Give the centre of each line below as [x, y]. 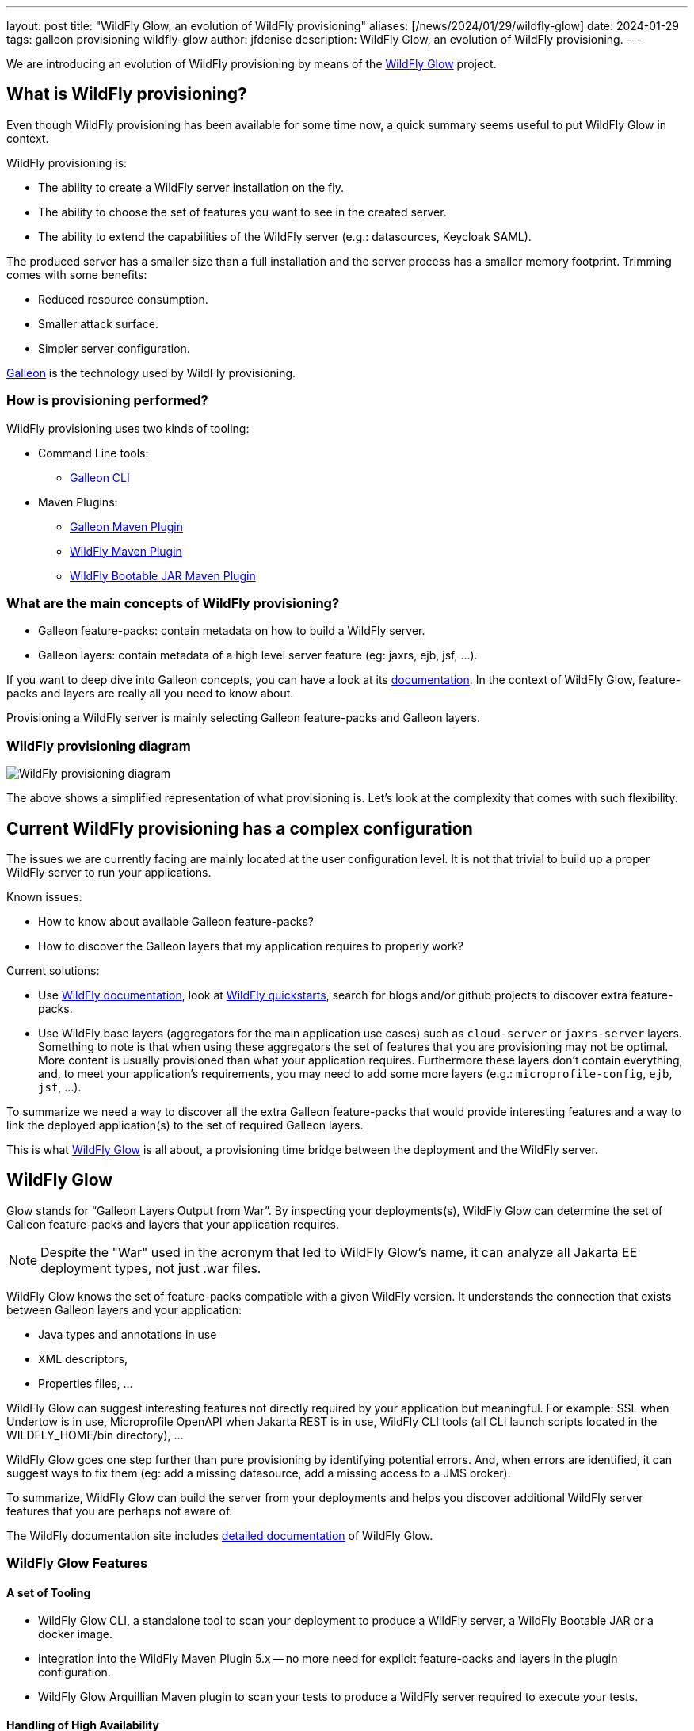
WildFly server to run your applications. [109, 872]
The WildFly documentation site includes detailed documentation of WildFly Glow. [220, 1535]
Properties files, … [86, 1383]
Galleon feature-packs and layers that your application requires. [173, 1224]
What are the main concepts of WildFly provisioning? [173, 603]
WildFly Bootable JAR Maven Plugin [163, 575]
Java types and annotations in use [128, 1334]
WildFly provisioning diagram [99, 745]
